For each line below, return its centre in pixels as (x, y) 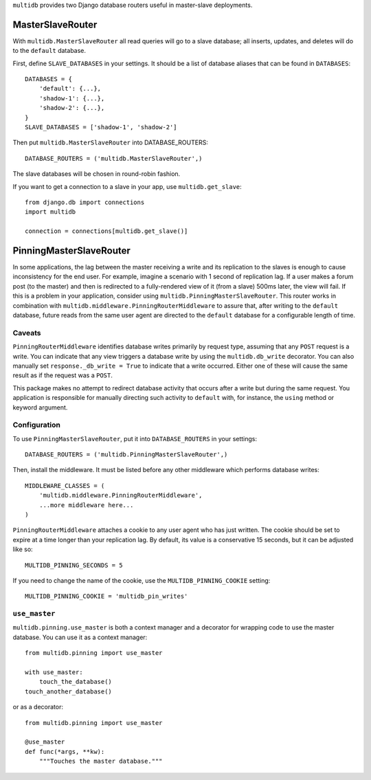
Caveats (27, 333)
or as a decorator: (38, 707)
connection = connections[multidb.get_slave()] (106, 231)
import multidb (50, 212)
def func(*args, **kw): (65, 751)
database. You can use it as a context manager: (80, 637)
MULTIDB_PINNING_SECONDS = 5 (74, 565)
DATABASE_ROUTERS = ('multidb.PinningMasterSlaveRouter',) (126, 455)
